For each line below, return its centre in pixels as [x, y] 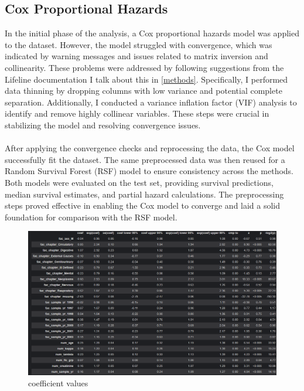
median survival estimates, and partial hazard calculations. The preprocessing [144, 194]
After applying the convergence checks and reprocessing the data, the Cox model [150, 148]
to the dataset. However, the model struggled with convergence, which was [139, 44]
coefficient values [58, 383]
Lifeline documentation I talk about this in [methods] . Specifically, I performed [146, 79]
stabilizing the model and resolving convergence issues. [103, 125]
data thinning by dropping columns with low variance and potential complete [144, 91]
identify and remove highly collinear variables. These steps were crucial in [137, 113]
